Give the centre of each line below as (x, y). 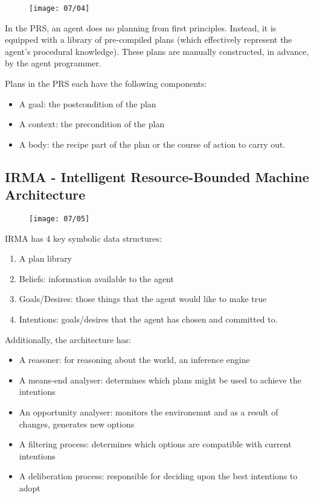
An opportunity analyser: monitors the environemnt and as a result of (149, 412)
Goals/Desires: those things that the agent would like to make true (143, 299)
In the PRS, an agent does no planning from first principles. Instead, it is (141, 27)
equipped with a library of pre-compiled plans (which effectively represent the (149, 39)
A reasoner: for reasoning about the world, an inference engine (134, 360)
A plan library (46, 258)
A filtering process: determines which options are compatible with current (155, 444)
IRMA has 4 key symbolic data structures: (83, 238)
